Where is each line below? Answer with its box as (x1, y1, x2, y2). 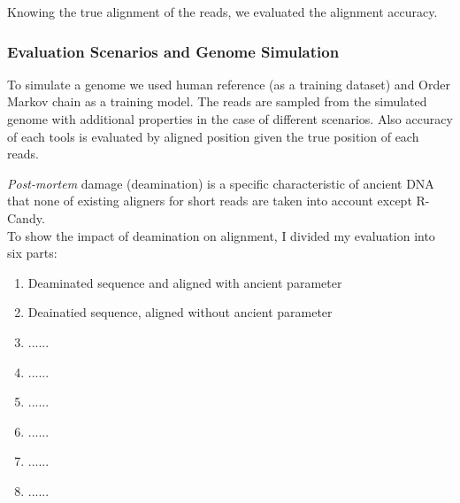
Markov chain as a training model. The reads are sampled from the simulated (7, 92, 427, 111)
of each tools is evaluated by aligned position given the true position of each (7, 127, 419, 145)
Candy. (7, 208, 45, 227)
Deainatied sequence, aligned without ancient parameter (27, 303, 333, 321)
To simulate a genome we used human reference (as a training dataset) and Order (7, 74, 450, 93)
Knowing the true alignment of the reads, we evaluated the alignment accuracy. (7, 3, 438, 20)
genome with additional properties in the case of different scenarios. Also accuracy (7, 110, 453, 128)
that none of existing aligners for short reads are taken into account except (7, 191, 412, 210)
